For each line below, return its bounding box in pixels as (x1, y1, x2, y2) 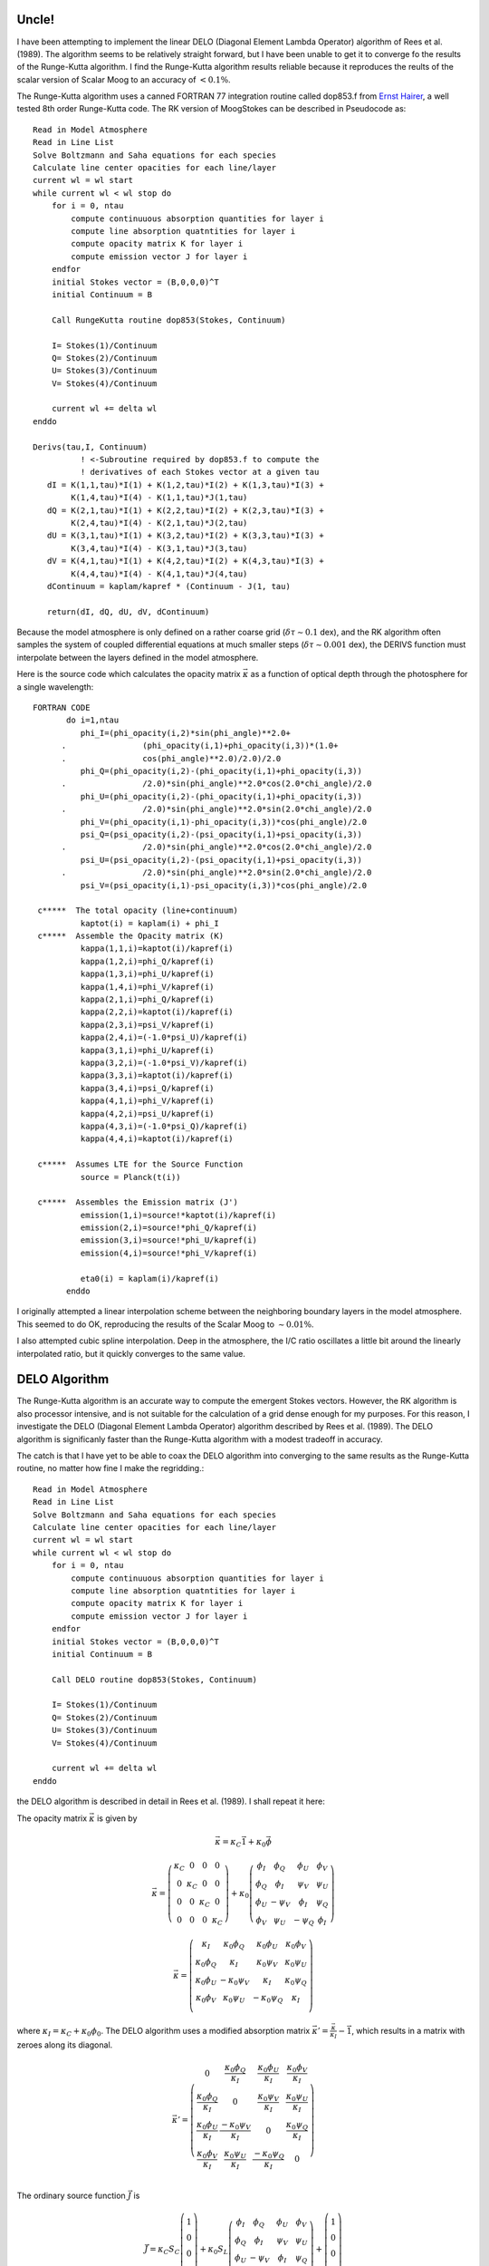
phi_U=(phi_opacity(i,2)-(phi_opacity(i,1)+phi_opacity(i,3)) (80, 791, 362, 801)
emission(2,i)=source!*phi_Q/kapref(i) (80, 1223, 258, 1233)
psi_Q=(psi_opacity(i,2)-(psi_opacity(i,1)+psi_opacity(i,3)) (80, 829, 362, 839)
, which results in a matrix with (351, 2025, 465, 2036)
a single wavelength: (16, 681, 94, 692)
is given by (96, 1813, 138, 1824)
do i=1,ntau (66, 715, 120, 725)
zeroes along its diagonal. (16, 2039, 113, 2050)
